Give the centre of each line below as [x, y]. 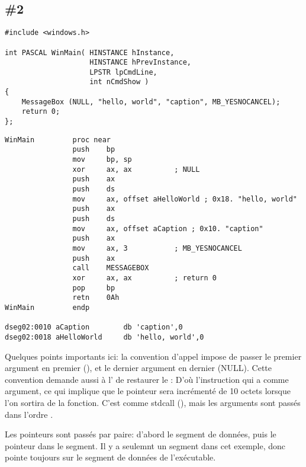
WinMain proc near [58, 140]
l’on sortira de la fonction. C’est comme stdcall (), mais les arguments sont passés [153, 402]
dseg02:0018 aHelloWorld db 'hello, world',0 [104, 337]
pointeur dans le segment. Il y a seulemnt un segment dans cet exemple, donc [145, 445]
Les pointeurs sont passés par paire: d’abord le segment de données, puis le [141, 434]
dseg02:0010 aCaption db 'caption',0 [94, 327]
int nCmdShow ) [119, 82]
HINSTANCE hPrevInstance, [140, 63]
